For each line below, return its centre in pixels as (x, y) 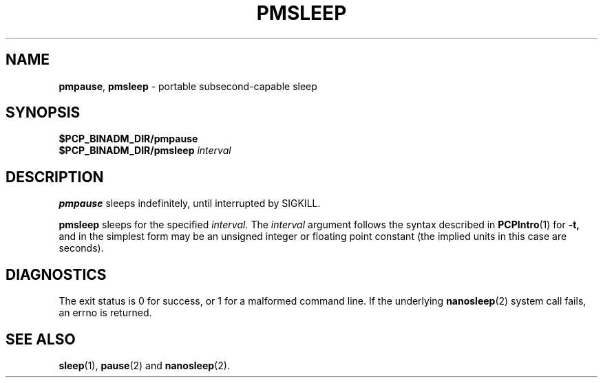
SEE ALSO (41, 339)
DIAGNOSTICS (56, 274)
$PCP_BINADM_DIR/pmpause (128, 139)
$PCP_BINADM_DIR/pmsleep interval (145, 151)
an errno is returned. (105, 313)
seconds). (81, 248)
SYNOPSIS (43, 113)
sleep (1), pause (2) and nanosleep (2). (144, 365)
